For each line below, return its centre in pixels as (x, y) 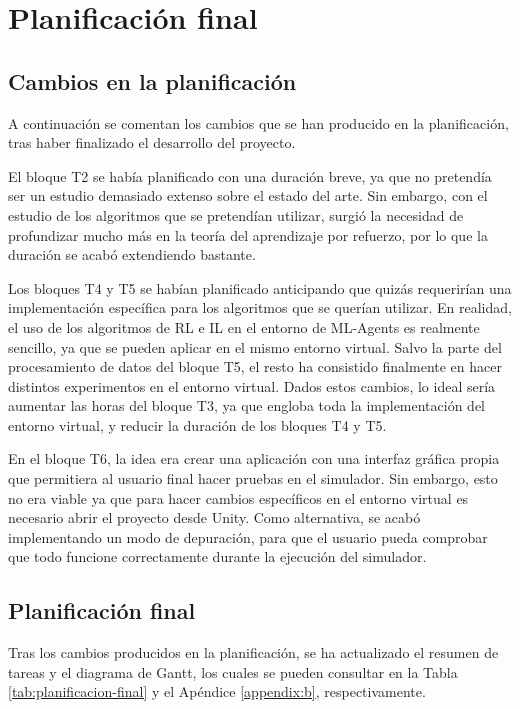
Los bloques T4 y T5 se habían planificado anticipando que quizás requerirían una (260, 287)
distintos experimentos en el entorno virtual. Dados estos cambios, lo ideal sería (252, 385)
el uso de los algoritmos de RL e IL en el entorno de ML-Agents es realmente (244, 326)
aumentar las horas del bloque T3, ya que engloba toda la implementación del (247, 405)
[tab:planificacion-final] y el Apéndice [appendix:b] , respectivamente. (217, 691)
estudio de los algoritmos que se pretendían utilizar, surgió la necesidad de (236, 214)
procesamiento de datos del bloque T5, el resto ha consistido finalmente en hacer (255, 366)
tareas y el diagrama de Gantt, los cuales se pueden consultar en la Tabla (233, 671)
